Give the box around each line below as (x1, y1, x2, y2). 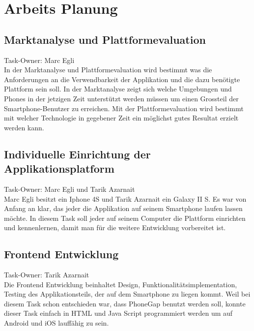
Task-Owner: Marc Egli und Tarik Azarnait (4, 183, 135, 194)
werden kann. (4, 122, 44, 132)
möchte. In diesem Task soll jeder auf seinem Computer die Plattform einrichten (4, 212, 246, 223)
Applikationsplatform (4, 161, 114, 176)
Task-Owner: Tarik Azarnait (4, 270, 89, 280)
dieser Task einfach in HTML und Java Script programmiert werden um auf (4, 308, 233, 318)
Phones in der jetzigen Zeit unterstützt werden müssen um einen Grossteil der (4, 93, 239, 103)
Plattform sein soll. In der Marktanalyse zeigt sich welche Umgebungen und (4, 84, 232, 94)
